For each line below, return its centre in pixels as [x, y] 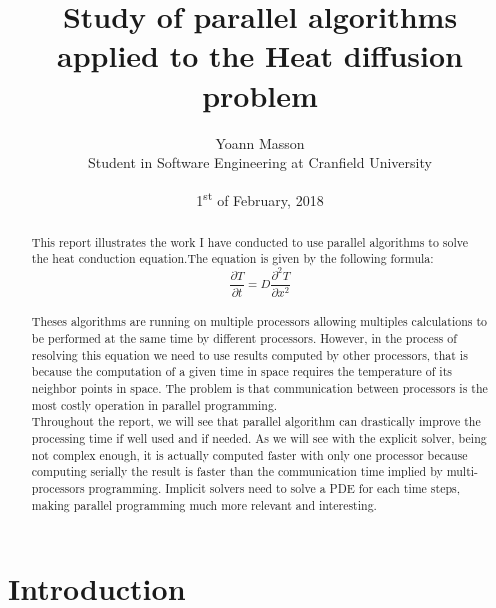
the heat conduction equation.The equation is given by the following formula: [232, 258]
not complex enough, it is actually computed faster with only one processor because [249, 454]
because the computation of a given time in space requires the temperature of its [241, 371]
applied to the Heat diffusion [260, 55]
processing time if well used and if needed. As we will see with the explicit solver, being [259, 438]
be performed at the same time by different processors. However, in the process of [244, 338]
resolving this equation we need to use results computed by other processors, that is [249, 354]
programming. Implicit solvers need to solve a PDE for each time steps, [274, 488]
